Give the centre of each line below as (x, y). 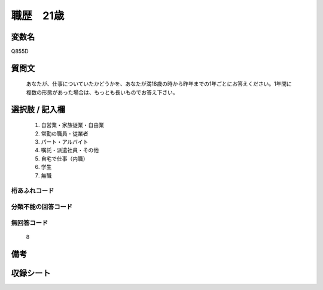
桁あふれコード (33, 191)
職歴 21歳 (38, 16)
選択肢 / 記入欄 (38, 109)
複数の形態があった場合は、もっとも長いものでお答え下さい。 (102, 92)
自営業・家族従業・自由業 (72, 125)
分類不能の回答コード (42, 207)
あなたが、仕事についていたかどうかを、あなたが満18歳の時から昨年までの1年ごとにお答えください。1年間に (159, 84)
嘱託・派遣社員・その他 (70, 150)
